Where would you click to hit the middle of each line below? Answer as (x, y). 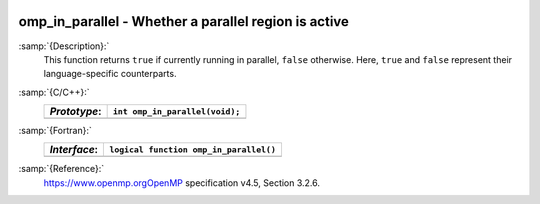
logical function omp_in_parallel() (193, 149)
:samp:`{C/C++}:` (54, 92)
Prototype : (75, 112)
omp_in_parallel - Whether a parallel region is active (184, 21)
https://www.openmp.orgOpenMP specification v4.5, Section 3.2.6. (181, 182)
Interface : (74, 150)
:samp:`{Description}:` (64, 46)
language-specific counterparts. (110, 74)
